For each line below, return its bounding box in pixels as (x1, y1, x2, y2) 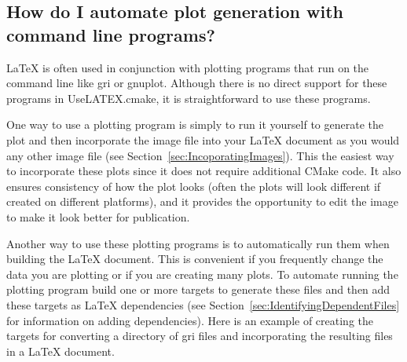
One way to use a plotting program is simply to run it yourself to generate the (6, 116, 383, 133)
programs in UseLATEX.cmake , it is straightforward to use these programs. (6, 90, 371, 106)
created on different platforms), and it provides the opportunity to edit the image (6, 193, 398, 210)
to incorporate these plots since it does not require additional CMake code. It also (6, 163, 401, 179)
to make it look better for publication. (6, 208, 190, 225)
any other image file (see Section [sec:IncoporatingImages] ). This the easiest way (6, 147, 394, 163)
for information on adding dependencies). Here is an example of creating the (6, 312, 373, 328)
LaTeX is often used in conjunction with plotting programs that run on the (6, 59, 369, 75)
